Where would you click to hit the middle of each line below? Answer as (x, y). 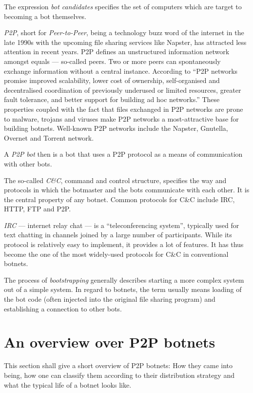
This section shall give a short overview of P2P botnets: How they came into (118, 365)
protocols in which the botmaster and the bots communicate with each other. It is (127, 190)
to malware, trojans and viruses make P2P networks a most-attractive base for (121, 118)
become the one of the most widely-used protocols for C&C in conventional (116, 254)
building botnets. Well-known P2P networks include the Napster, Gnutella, (116, 128)
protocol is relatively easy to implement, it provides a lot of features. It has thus (124, 244)
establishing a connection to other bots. (63, 308)
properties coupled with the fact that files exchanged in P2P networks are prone (124, 109)
